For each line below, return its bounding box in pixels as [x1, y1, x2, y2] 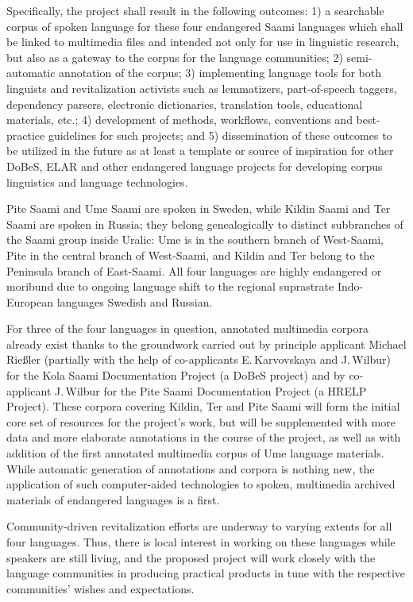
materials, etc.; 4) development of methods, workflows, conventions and [6, 111, 353, 128]
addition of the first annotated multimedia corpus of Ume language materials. [6, 445, 384, 461]
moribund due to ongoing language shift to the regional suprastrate [6, 278, 334, 295]
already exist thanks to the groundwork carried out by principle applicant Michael [6, 335, 407, 352]
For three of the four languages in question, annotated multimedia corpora [6, 320, 369, 337]
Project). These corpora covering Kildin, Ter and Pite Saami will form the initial [6, 398, 400, 415]
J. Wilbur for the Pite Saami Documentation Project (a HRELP [55, 382, 367, 399]
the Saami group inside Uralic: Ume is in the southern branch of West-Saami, [6, 231, 384, 248]
